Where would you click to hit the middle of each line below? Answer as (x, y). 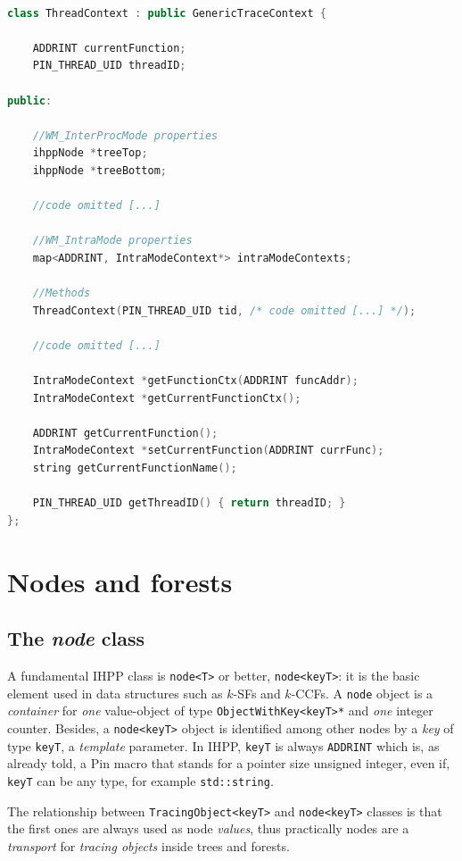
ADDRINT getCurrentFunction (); (125, 433)
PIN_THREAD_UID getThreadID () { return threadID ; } (189, 503)
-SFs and (257, 693)
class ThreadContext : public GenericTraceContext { (167, 13)
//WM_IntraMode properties (112, 241)
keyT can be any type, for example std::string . (140, 780)
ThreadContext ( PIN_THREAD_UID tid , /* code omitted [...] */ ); (224, 310)
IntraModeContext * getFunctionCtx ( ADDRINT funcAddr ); (195, 381)
